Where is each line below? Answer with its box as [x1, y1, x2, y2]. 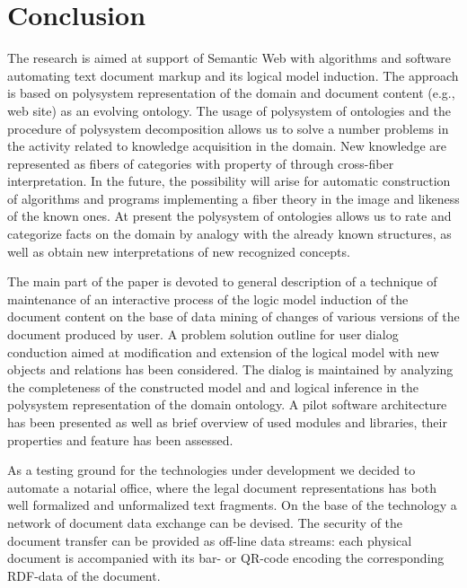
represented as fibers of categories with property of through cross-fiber [7, 154, 394, 172]
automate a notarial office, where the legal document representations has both [7, 478, 436, 496]
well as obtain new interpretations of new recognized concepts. [7, 241, 350, 260]
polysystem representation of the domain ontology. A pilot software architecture [7, 395, 447, 414]
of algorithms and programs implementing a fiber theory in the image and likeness [7, 189, 460, 207]
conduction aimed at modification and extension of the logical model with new [7, 342, 439, 361]
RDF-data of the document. [7, 566, 161, 584]
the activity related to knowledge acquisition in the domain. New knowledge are [7, 136, 446, 155]
